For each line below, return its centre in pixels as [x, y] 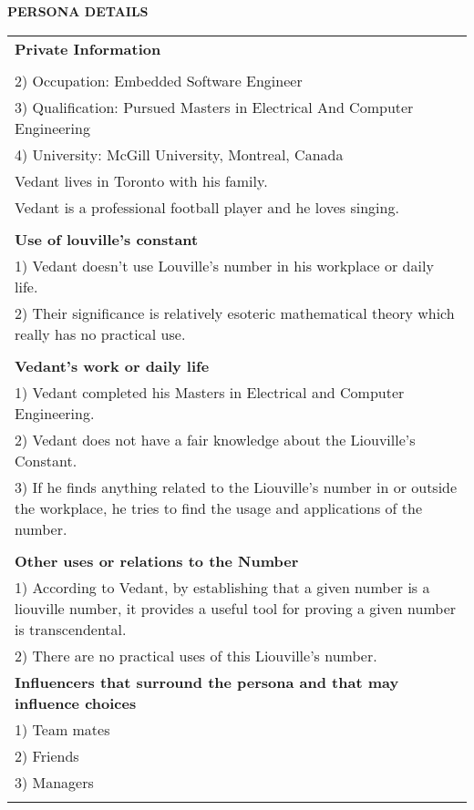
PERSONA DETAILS [78, 11]
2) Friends [47, 755]
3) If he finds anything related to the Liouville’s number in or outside [236, 487]
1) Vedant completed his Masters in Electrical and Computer [210, 392]
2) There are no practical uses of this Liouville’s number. [196, 655]
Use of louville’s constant [107, 239]
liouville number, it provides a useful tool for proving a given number [236, 608]
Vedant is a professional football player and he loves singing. [207, 207]
